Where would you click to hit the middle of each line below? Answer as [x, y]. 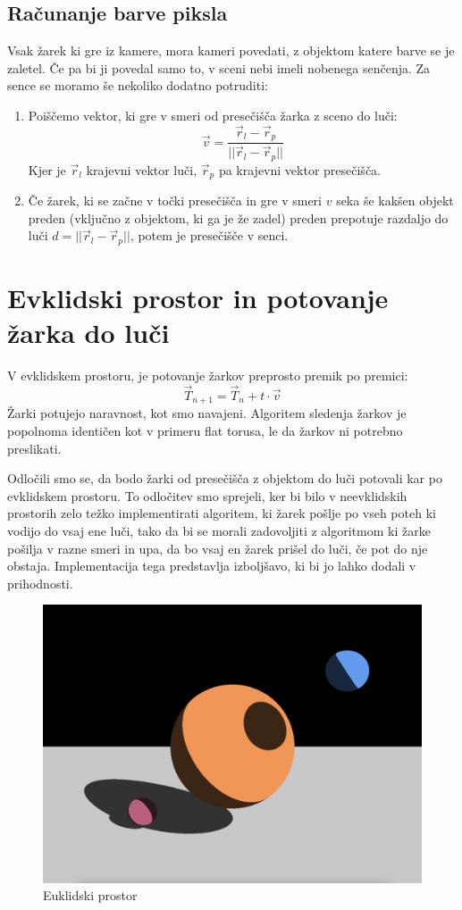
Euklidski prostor [90, 895]
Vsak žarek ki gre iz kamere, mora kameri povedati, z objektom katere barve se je [231, 50]
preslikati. [34, 448]
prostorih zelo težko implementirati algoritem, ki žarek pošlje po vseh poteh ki [222, 513]
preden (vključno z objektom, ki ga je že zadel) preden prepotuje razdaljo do [238, 217]
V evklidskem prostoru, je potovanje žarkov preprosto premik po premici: [208, 376]
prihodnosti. [40, 583]
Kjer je [47, 169]
